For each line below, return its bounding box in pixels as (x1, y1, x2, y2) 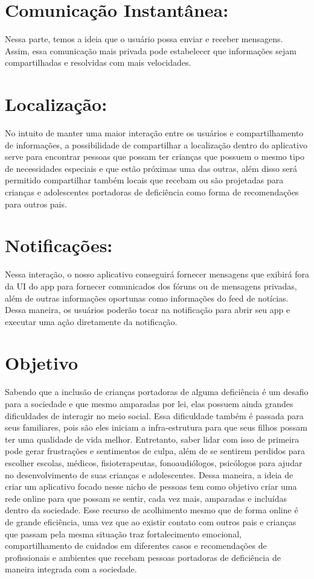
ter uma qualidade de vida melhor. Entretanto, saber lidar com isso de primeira (5, 432, 300, 445)
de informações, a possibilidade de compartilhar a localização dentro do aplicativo (5, 138, 307, 151)
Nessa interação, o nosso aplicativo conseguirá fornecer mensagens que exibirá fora (5, 268, 309, 280)
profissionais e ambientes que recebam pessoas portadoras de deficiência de (5, 551, 281, 563)
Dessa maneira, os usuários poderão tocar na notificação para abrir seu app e (5, 303, 290, 316)
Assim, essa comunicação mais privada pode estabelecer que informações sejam (5, 44, 296, 57)
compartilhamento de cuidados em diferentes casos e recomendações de (5, 539, 267, 552)
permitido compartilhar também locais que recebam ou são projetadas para (5, 174, 284, 186)
